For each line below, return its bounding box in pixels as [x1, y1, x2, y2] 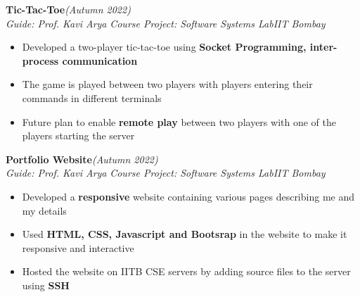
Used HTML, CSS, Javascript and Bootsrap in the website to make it [22, 227, 347, 241]
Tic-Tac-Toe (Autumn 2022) [6, 2, 131, 16]
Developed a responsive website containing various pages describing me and [22, 189, 354, 203]
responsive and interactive [22, 240, 134, 255]
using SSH [22, 277, 70, 292]
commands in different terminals [22, 90, 162, 105]
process [22, 53, 59, 68]
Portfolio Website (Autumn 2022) [6, 151, 158, 166]
